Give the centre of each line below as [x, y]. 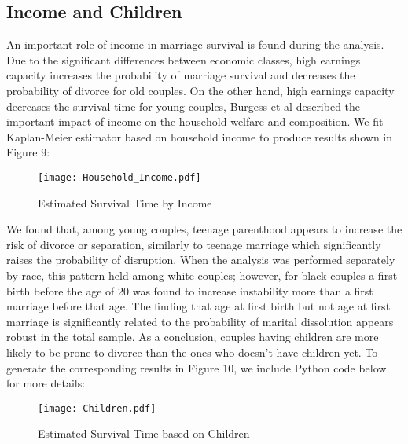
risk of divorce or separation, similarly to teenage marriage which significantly [194, 244]
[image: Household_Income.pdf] [119, 177]
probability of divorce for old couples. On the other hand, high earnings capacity [200, 90]
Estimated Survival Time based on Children [144, 433]
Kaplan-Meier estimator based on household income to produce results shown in [200, 136]
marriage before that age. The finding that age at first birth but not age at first [198, 306]
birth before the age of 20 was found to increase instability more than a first [190, 290]
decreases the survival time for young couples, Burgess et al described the [184, 106]
